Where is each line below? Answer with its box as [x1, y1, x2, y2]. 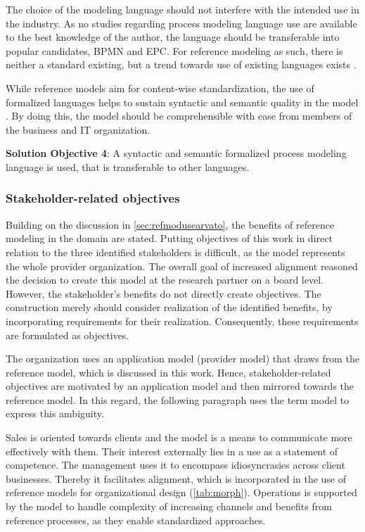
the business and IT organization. [6, 122, 151, 137]
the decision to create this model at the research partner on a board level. [6, 272, 324, 287]
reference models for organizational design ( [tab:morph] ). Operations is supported [6, 485, 357, 500]
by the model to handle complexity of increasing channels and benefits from [6, 499, 332, 514]
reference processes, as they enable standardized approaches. [6, 512, 266, 527]
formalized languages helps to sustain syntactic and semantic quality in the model [6, 94, 359, 109]
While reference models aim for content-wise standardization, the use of [6, 80, 314, 95]
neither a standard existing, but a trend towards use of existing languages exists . [6, 57, 357, 72]
